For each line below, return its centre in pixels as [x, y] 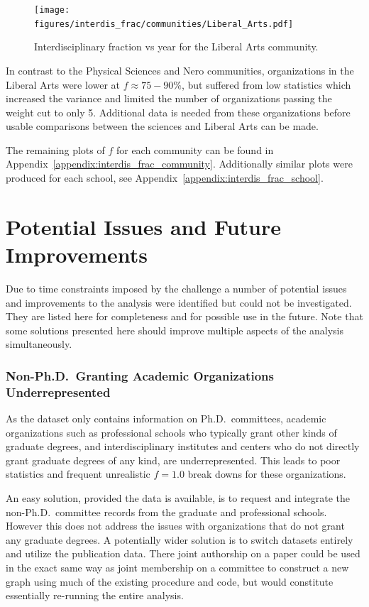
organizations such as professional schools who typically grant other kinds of [171, 432]
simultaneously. [39, 344]
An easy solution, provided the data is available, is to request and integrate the [178, 498]
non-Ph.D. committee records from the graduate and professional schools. [166, 512]
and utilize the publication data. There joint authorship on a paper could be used [183, 553]
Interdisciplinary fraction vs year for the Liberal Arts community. [176, 47]
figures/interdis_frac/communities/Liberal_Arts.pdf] [164, 24]
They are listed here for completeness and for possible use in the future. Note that [184, 316]
